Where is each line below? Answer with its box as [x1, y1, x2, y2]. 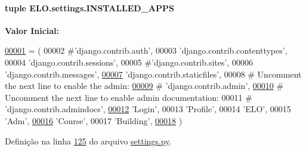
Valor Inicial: [5, 24, 60, 36]
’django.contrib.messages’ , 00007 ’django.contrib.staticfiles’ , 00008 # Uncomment [5, 67, 302, 80]
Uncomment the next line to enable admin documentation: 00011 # [5, 91, 252, 103]
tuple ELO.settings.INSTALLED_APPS [5, 1, 174, 14]
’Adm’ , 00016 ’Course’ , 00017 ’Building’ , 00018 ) [5, 114, 183, 127]
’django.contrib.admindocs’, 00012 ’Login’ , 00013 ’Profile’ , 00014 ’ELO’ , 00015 [5, 103, 291, 115]
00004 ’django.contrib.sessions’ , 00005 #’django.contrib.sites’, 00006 [5, 56, 253, 68]
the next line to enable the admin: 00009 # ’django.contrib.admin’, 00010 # [5, 79, 284, 92]
